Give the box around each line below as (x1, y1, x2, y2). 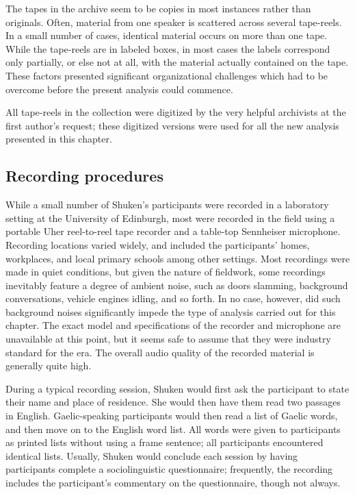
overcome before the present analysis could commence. (5, 82, 233, 96)
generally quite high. (5, 358, 92, 373)
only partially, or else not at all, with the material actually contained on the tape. (5, 55, 349, 69)
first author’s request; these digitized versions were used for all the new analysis (5, 118, 339, 132)
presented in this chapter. (5, 132, 112, 146)
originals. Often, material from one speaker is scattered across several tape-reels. (5, 14, 342, 29)
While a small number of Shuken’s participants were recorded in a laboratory (5, 197, 329, 212)
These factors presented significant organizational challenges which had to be (5, 68, 328, 82)
